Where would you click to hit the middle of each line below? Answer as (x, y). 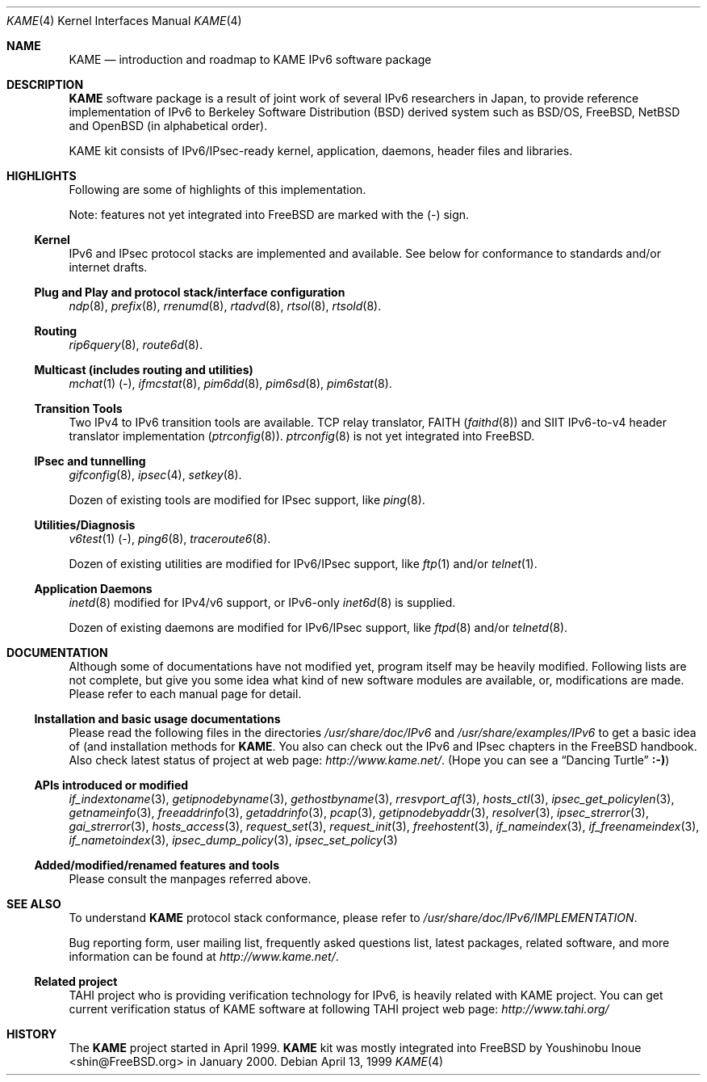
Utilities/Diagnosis (85, 525)
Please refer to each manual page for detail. (185, 694)
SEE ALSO (34, 904)
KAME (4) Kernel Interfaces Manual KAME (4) (124, 21)
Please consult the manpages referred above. (190, 879)
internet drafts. (108, 267)
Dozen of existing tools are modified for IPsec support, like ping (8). (247, 500)
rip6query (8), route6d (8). (136, 345)
